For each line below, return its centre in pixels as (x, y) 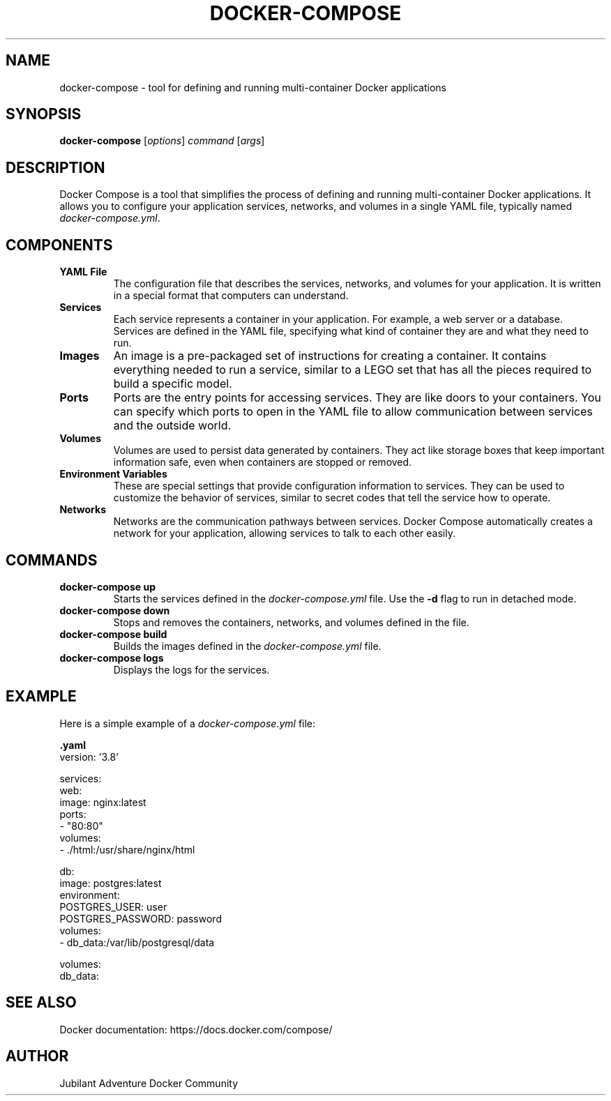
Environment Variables (113, 474)
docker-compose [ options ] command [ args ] (162, 141)
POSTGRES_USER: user (113, 906)
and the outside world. (172, 426)
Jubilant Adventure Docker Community (149, 1083)
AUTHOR (37, 1056)
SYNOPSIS (44, 114)
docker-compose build (113, 634)
